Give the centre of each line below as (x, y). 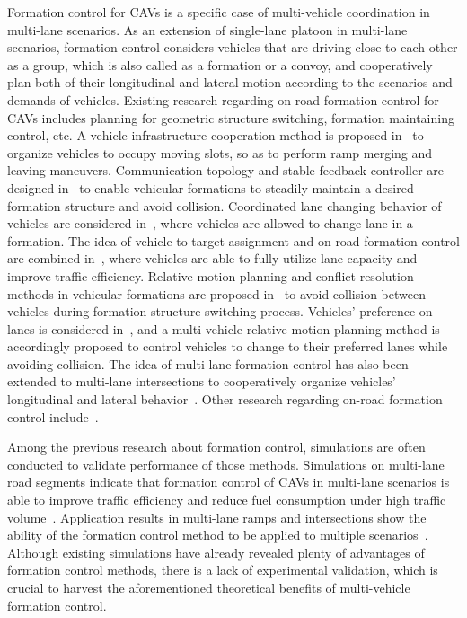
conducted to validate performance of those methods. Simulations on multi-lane (226, 464)
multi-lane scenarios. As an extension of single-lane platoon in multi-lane (207, 29)
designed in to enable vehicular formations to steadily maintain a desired (211, 187)
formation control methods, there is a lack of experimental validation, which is (223, 570)
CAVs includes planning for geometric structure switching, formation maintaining (231, 117)
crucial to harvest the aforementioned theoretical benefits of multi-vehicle (209, 587)
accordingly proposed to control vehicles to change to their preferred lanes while (228, 346)
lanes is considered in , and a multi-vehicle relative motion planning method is (224, 328)
